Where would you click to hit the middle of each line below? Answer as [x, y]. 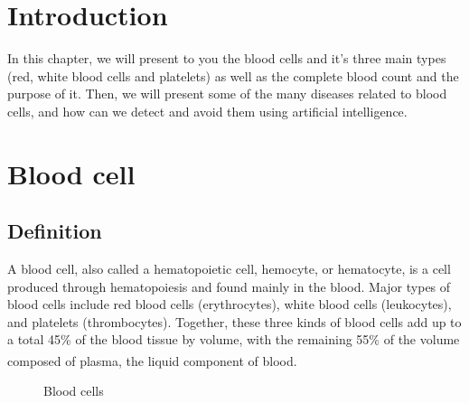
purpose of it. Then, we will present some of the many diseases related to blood [227, 94]
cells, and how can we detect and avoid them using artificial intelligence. [207, 111]
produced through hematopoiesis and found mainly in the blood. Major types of [229, 286]
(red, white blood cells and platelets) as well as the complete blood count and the [233, 75]
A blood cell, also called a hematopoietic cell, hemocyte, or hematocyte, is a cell [229, 269]
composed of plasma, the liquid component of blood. [152, 360]
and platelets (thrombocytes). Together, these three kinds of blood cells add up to [234, 321]
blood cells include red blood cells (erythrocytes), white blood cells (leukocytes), [230, 304]
